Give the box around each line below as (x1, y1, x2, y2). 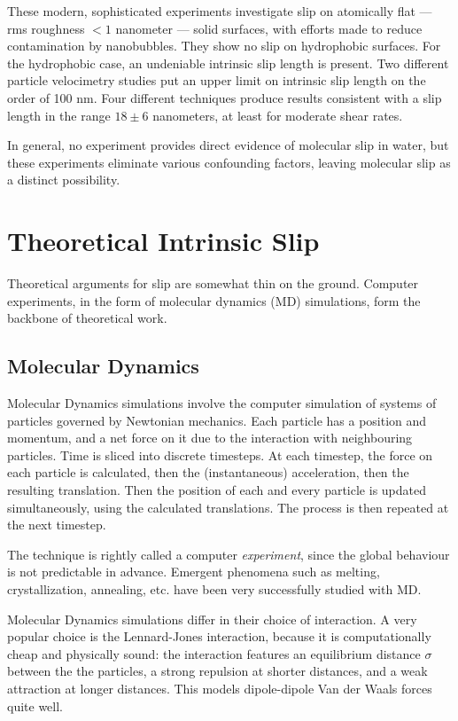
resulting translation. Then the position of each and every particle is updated (7, 481, 427, 499)
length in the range (7, 106, 111, 124)
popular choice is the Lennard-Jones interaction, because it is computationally (7, 627, 431, 646)
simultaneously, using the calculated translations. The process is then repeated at (7, 498, 449, 516)
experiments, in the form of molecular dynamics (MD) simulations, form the (7, 291, 421, 310)
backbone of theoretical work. (7, 309, 167, 327)
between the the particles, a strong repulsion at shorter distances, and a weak (7, 662, 428, 680)
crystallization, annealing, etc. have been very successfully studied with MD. (7, 579, 422, 598)
